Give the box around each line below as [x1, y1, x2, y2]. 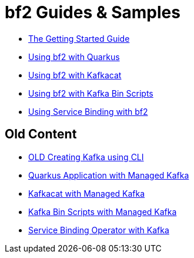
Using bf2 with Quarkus [28, 51, 120, 62]
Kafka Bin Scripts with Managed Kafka [28, 206, 177, 217]
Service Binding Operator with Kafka [28, 224, 169, 235]
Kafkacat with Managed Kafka [28, 188, 145, 199]
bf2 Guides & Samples [5, 2, 180, 22]
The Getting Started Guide [28, 33, 130, 44]
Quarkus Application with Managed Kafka [28, 170, 189, 180]
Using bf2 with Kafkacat [28, 70, 122, 80]
